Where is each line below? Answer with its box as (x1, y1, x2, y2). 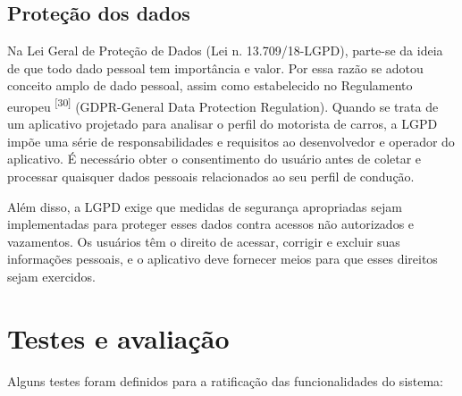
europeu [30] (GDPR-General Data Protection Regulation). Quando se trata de (7, 94, 439, 115)
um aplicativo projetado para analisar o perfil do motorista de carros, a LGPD (7, 114, 438, 133)
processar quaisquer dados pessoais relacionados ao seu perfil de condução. (7, 167, 415, 186)
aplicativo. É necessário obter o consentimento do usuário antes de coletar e (7, 149, 422, 168)
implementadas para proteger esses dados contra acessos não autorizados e (7, 215, 415, 233)
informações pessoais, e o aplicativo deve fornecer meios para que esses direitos (7, 249, 438, 268)
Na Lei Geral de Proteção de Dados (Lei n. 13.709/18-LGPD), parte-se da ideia (7, 41, 443, 60)
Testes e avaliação (7, 319, 230, 356)
